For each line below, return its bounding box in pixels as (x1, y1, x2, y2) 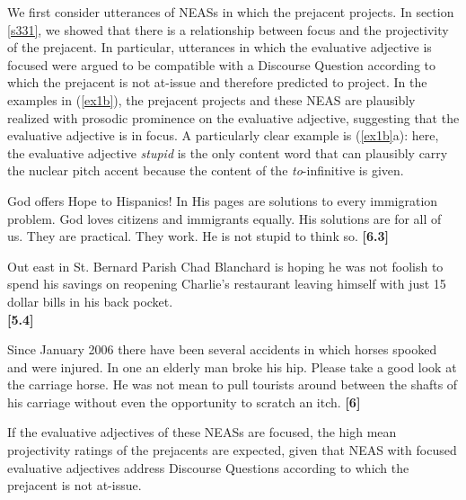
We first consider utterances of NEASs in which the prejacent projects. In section (7, 3, 454, 21)
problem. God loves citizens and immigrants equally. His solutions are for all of (7, 209, 442, 228)
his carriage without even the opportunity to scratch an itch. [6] (7, 392, 361, 411)
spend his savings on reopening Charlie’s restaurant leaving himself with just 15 (7, 274, 446, 293)
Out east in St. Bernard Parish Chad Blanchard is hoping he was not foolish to (7, 256, 444, 275)
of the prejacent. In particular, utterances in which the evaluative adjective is (7, 38, 432, 57)
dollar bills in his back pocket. (7, 291, 173, 310)
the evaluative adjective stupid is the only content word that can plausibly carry (7, 143, 448, 162)
